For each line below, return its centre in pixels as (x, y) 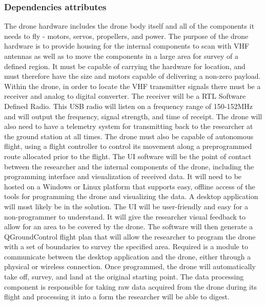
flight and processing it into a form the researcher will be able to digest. (117, 297)
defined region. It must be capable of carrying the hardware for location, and (125, 66)
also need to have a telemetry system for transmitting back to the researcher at (129, 126)
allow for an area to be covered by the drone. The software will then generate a (129, 226)
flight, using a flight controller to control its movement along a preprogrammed (128, 146)
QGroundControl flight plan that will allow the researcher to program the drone (130, 236)
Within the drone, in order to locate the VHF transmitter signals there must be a (132, 86)
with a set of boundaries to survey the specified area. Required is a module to (126, 246)
